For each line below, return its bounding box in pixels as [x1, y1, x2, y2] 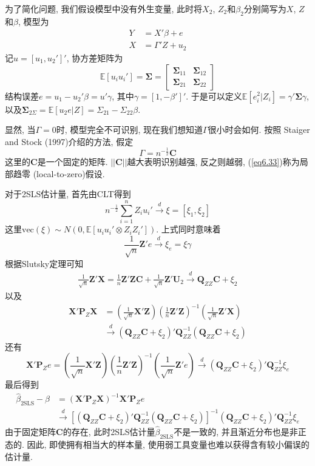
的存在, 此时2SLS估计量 [63, 425, 155, 438]
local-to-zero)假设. [36, 167, 105, 180]
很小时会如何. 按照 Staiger [208, 123, 310, 136]
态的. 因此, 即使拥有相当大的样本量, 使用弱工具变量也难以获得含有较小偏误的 [5, 437, 310, 450]
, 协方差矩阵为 [66, 51, 123, 64]
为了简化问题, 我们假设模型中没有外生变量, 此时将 [5, 2, 203, 15]
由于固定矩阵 [5, 425, 56, 438]
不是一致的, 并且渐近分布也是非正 [174, 425, 307, 438]
